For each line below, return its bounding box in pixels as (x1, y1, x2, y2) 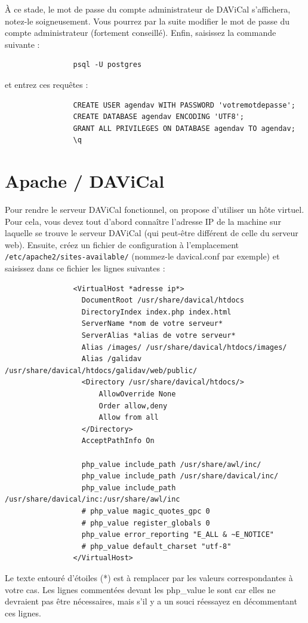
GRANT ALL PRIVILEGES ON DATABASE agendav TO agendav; (73, 124, 295, 133)
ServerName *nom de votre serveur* (81, 319, 223, 328)
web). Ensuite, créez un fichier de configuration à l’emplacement (5, 238, 239, 251)
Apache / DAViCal (5, 169, 165, 193)
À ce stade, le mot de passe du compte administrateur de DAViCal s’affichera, (5, 3, 291, 15)
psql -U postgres (73, 60, 142, 69)
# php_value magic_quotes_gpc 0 (81, 506, 210, 515)
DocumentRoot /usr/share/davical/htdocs (81, 296, 244, 305)
